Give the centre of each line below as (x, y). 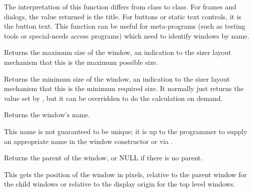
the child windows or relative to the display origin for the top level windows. (120, 184)
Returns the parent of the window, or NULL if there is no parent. (103, 158)
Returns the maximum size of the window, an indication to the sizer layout (118, 52)
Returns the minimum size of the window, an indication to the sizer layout (117, 78)
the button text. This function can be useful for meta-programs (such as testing (125, 26)
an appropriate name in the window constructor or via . (88, 141)
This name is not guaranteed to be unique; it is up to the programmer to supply (126, 131)
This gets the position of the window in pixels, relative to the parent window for (126, 174)
